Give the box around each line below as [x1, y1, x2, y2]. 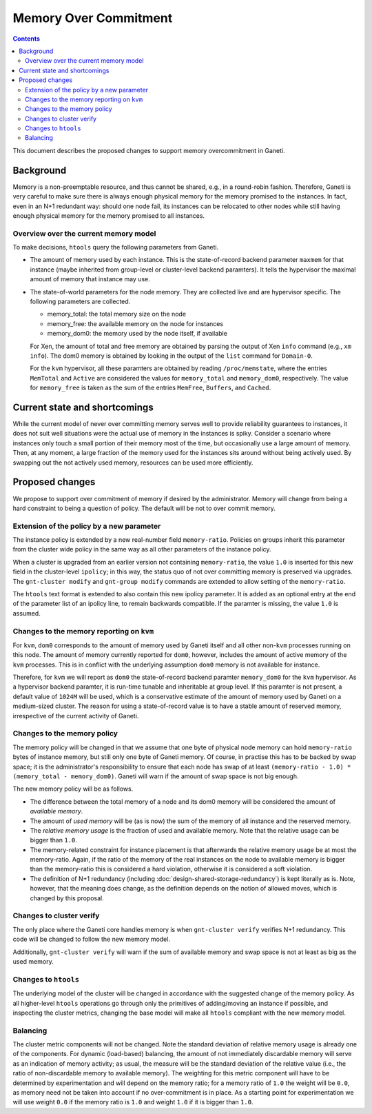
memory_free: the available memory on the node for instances [47, 319, 224, 327]
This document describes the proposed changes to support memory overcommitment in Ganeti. [12, 146, 285, 154]
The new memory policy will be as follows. [12, 784, 134, 793]
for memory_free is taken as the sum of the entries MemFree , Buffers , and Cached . [30, 383, 271, 392]
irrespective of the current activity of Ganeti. [12, 711, 139, 720]
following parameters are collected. [30, 297, 131, 306]
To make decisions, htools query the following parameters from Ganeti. [12, 243, 219, 252]
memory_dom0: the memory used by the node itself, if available [47, 330, 227, 338]
